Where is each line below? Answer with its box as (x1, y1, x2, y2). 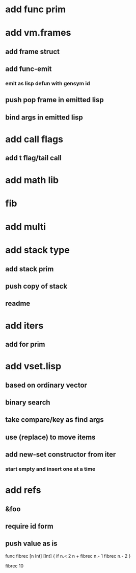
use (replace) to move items (5, 433, 96, 441)
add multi (5, 221, 46, 232)
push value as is (5, 539, 58, 548)
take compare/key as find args (5, 415, 104, 424)
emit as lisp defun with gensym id (5, 80, 90, 87)
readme (5, 299, 31, 308)
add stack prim (5, 265, 54, 273)
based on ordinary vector (5, 380, 88, 389)
